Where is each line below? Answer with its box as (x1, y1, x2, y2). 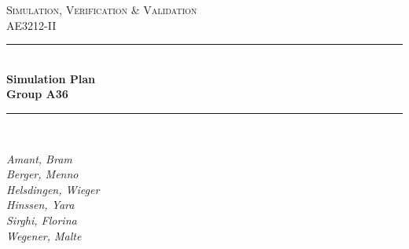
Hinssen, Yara (6, 196, 75, 213)
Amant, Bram (6, 150, 72, 167)
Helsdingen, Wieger (6, 181, 100, 197)
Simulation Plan (6, 70, 95, 86)
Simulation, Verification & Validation (6, 2, 197, 17)
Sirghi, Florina (6, 211, 77, 228)
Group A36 (6, 86, 68, 102)
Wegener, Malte (6, 227, 82, 244)
